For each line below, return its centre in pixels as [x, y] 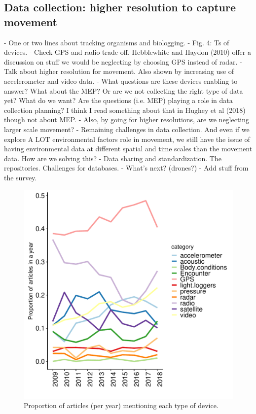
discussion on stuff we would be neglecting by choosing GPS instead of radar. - [123, 61]
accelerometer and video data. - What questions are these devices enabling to [121, 81]
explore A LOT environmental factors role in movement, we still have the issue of [127, 139]
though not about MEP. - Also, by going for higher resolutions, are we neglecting [127, 120]
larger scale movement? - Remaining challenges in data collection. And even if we [127, 129]
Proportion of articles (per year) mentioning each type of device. [121, 405]
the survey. [20, 177]
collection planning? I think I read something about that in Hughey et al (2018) [125, 110]
